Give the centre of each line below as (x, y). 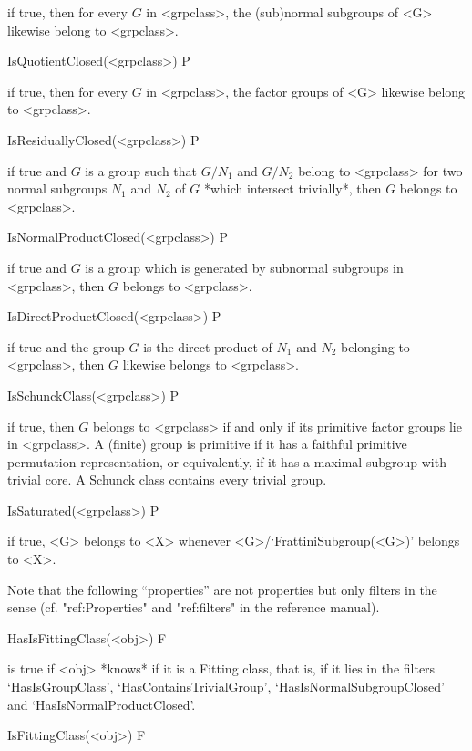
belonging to (375, 346)
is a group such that (141, 170)
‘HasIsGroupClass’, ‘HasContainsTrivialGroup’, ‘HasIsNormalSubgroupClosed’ (226, 687)
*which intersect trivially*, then (292, 188)
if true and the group (66, 346)
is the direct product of (208, 346)
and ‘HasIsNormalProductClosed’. (102, 704)
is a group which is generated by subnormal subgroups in (244, 267)
